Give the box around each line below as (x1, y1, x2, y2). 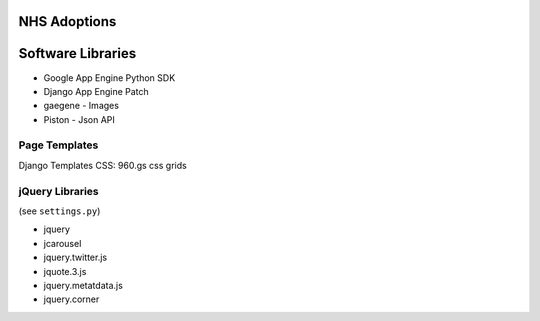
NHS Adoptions (18, 13, 117, 30)
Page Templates (18, 138, 99, 152)
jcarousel (43, 237, 82, 249)
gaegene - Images (43, 100, 120, 112)
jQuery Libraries (18, 184, 99, 198)
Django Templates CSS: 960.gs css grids (18, 159, 187, 171)
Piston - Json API (43, 113, 115, 125)
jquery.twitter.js (43, 251, 108, 264)
